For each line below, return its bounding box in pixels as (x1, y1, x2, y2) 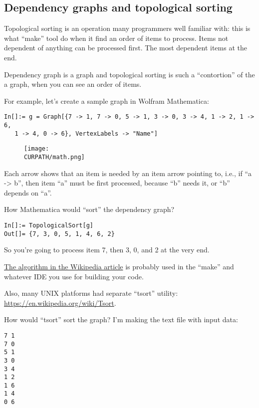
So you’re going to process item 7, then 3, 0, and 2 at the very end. (4, 244, 210, 255)
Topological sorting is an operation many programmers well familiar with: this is (4, 23, 251, 33)
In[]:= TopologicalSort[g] (4, 222, 93, 229)
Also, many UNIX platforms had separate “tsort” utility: (4, 288, 178, 298)
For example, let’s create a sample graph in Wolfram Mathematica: (4, 95, 209, 106)
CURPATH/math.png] (24, 153, 85, 161)
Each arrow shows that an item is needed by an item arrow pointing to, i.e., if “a (4, 168, 252, 178)
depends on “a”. (4, 187, 52, 198)
